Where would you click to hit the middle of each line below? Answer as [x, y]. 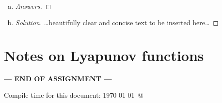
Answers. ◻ [33, 6]
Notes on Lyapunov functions [104, 55]
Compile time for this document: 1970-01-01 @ [74, 95]
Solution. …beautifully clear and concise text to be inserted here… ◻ [117, 22]
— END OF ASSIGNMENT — [58, 79]
